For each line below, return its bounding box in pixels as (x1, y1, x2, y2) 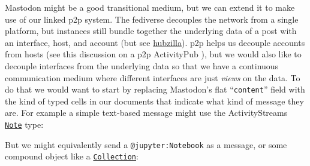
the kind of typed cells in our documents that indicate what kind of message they (5, 94, 304, 107)
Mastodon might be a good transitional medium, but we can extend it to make (5, 1, 295, 13)
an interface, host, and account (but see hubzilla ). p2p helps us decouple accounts (5, 36, 305, 48)
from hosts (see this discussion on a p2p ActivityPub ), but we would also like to (5, 48, 302, 60)
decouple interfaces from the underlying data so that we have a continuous (5, 59, 279, 72)
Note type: (5, 118, 44, 130)
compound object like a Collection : (5, 150, 139, 162)
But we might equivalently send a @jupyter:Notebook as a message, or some (5, 138, 287, 150)
